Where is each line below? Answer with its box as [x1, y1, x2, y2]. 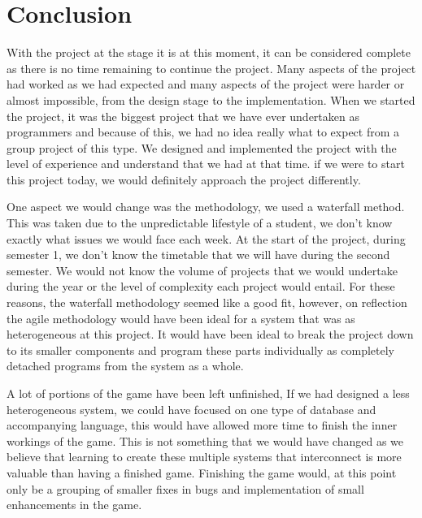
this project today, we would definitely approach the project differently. [7, 171, 361, 188]
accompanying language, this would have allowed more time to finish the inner [7, 417, 398, 434]
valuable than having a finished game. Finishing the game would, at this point [7, 464, 397, 481]
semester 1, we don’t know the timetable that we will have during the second [7, 246, 390, 263]
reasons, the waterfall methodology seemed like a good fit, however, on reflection [7, 294, 407, 311]
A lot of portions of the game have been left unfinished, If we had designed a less [7, 385, 410, 401]
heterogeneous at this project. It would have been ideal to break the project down [7, 326, 414, 343]
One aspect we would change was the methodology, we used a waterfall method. [7, 198, 405, 215]
